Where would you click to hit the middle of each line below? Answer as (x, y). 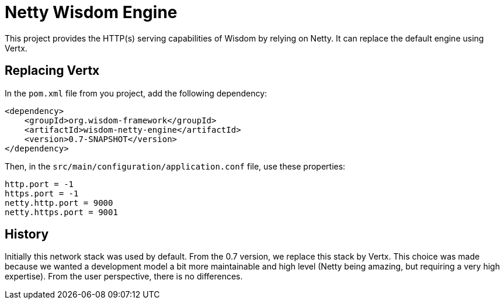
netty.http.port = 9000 (59, 203)
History (27, 234)
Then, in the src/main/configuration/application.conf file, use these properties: (175, 166)
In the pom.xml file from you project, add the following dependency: (136, 93)
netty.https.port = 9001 (61, 212)
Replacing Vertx (52, 71)
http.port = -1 (39, 184)
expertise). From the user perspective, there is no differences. (124, 277)
